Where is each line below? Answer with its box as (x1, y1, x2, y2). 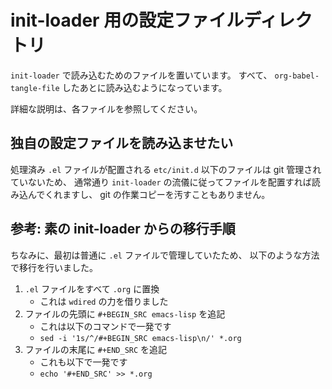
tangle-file (10, 83, 60, 93)
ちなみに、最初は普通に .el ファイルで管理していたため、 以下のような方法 (10, 249, 320, 261)
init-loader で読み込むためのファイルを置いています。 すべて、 (10, 69, 273, 81)
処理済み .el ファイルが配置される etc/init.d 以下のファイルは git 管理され (10, 163, 322, 175)
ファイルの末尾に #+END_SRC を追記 (24, 343, 168, 355)
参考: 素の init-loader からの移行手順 (10, 221, 236, 238)
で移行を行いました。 (10, 261, 98, 273)
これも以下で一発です (39, 356, 128, 368)
